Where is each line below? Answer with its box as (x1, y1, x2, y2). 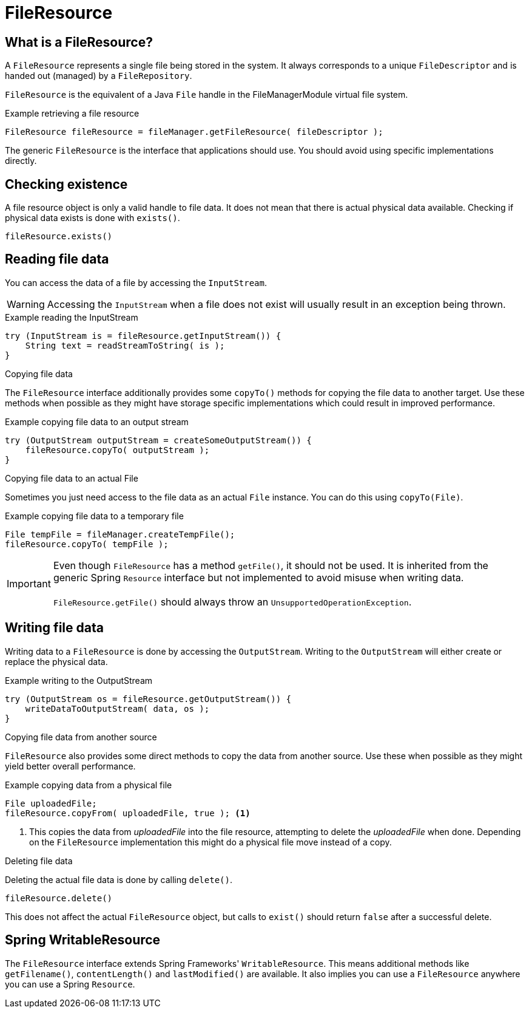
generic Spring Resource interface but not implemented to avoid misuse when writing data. (53, 571, 464, 584)
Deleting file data (5, 855, 73, 866)
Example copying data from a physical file (5, 779, 172, 790)
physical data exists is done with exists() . (5, 213, 180, 223)
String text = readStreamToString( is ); (25, 340, 225, 350)
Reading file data (5, 251, 109, 267)
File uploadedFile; (5, 798, 97, 808)
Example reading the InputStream (5, 312, 138, 322)
